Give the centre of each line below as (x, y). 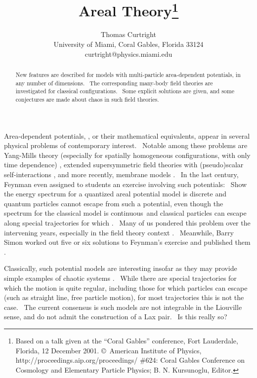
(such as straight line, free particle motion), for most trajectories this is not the (124, 297)
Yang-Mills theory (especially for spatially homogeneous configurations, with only (127, 155)
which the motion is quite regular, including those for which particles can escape (126, 287)
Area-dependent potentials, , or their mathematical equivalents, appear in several (127, 135)
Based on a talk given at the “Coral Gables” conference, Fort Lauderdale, (127, 340)
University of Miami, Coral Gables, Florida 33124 (128, 44)
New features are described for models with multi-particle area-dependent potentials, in (128, 75)
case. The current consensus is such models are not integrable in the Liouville (123, 307)
